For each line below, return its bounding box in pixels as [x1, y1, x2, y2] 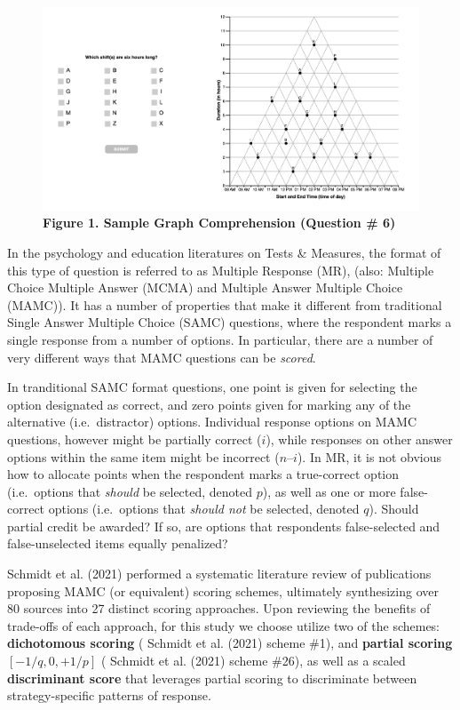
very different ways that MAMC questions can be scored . [7, 347, 316, 366]
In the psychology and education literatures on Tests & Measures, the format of [7, 243, 441, 261]
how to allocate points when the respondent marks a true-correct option [7, 465, 400, 483]
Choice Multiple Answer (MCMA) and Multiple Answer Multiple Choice [7, 278, 403, 297]
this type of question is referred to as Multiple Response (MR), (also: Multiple [7, 260, 434, 279]
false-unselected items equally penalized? [7, 534, 228, 553]
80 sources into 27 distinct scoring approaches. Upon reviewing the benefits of [7, 599, 431, 618]
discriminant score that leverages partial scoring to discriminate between [7, 668, 417, 687]
